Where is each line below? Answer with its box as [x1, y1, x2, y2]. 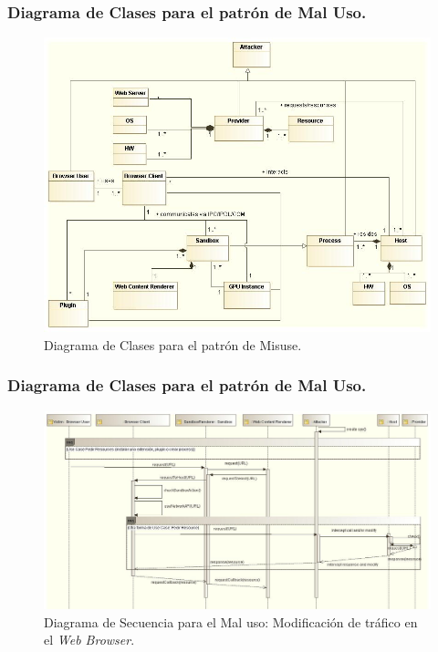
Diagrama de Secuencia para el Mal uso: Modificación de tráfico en [44, 612, 418, 631]
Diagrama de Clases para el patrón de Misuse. [44, 335, 302, 354]
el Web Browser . [44, 630, 135, 649]
